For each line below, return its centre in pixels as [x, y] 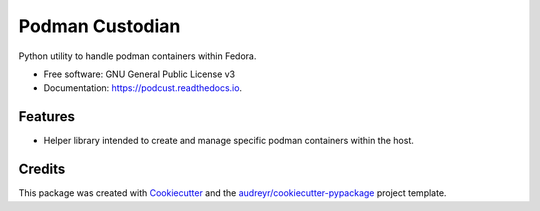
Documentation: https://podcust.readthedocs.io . [143, 88]
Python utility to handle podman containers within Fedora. [137, 56]
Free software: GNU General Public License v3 [139, 74]
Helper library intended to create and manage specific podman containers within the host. [228, 141]
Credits [42, 169]
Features [46, 116]
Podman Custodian [99, 26]
